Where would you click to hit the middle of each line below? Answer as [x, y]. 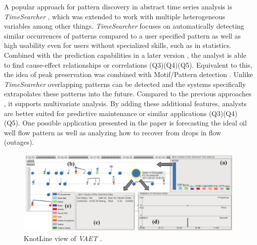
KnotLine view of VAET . [63, 238]
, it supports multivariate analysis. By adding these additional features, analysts [125, 103]
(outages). [19, 142]
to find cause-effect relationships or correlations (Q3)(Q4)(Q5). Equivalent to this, [128, 64]
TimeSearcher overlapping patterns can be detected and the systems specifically [125, 84]
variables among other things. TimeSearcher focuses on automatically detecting [124, 26]
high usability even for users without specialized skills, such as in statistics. [118, 45]
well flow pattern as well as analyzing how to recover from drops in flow [113, 132]
